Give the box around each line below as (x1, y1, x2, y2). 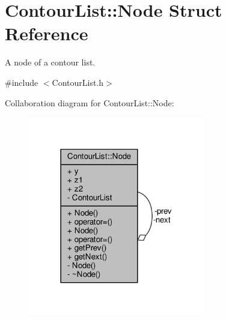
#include (5, 76, 38, 88)
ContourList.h (52, 76, 104, 88)
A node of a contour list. (5, 56, 96, 68)
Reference (5, 21, 88, 46)
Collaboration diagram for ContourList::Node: (5, 96, 174, 109)
